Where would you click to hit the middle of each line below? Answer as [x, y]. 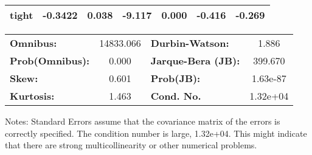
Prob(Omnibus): [50, 60]
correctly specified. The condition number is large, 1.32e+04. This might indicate [156, 133]
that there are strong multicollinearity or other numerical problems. [131, 145]
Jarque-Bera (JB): [195, 60]
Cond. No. [176, 96]
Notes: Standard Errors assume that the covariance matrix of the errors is [143, 121]
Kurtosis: [32, 96]
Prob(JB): [175, 78]
